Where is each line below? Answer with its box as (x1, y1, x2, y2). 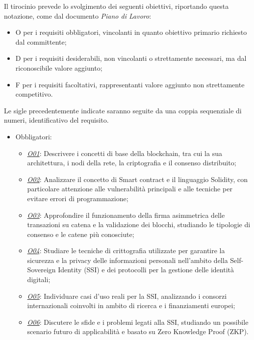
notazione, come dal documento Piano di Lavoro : (4, 10, 152, 21)
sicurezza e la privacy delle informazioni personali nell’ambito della (27, 255, 228, 265)
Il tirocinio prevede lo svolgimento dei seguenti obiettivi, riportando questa (4, 1, 229, 11)
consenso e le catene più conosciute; (27, 229, 134, 239)
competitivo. (15, 89, 53, 99)
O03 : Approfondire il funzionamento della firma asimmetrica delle (27, 209, 225, 220)
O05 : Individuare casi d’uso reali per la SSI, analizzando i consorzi (27, 290, 227, 301)
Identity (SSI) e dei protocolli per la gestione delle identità (58, 264, 234, 275)
